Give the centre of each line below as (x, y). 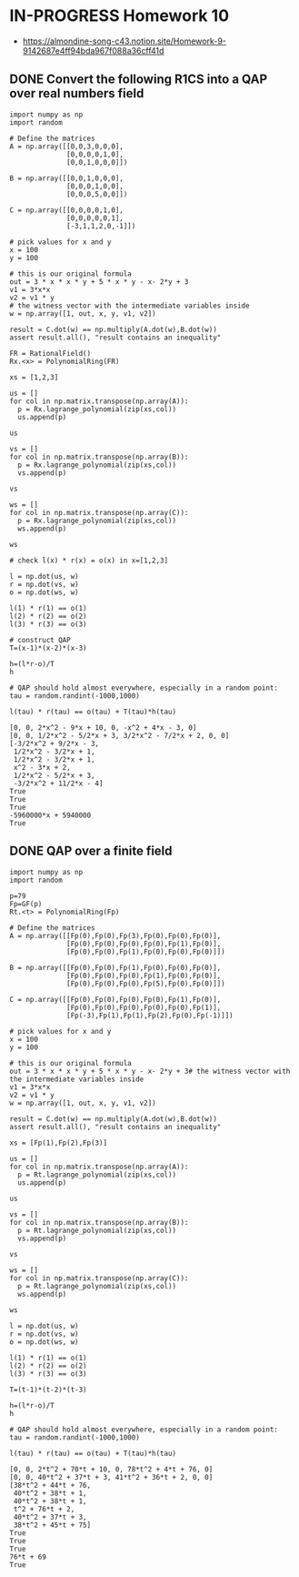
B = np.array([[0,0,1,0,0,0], (67, 178)
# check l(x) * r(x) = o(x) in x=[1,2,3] (89, 561)
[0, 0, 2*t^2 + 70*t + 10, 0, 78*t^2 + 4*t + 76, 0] (111, 1469)
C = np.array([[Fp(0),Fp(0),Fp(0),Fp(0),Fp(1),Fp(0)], (115, 999)
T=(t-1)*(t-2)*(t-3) (49, 1390)
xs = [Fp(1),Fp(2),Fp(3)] (58, 1143)
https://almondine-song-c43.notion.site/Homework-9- (125, 41)
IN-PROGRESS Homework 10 (120, 16)
